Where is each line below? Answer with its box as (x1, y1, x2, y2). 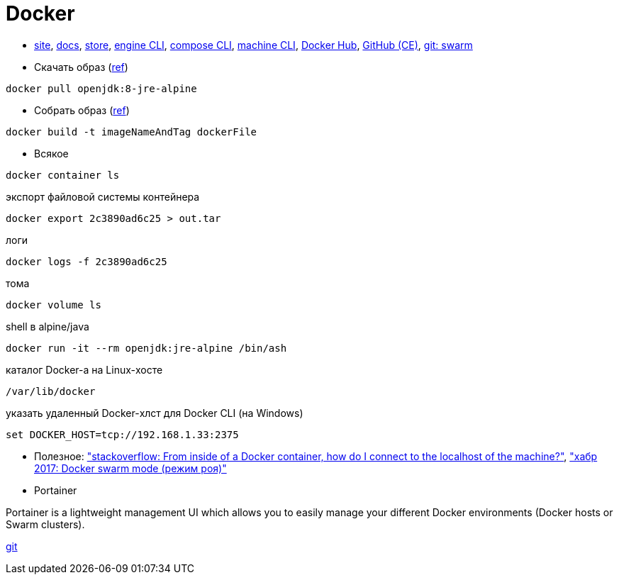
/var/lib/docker (6, 385, 96, 397)
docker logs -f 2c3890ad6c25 (6, 255, 167, 267)
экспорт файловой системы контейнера (6, 190, 200, 203)
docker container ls (6, 169, 120, 181)
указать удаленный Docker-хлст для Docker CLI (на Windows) (6, 406, 303, 419)
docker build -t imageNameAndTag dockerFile (6, 126, 257, 138)
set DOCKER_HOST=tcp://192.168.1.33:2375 (6, 428, 239, 440)
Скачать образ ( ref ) (34, 60, 128, 73)
